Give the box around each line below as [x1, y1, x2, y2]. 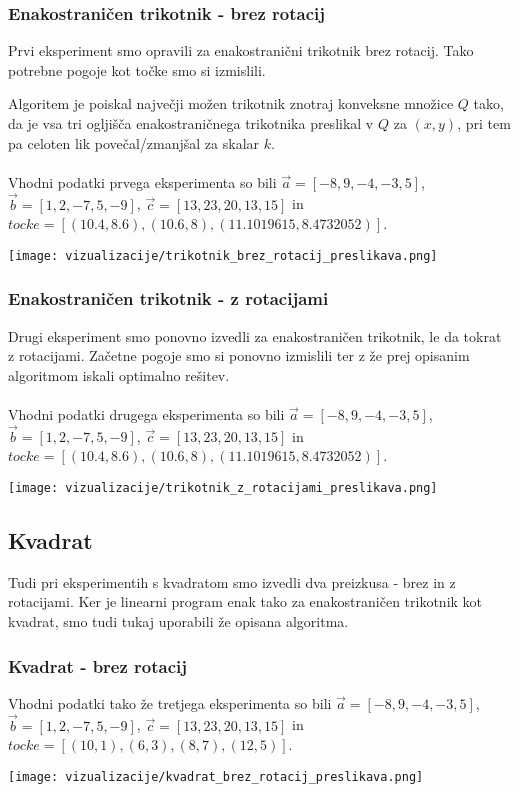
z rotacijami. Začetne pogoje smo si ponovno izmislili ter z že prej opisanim [8, 345, 470, 366]
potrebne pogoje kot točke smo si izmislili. [8, 59, 266, 80]
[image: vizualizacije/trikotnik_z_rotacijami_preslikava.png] [8, 481, 438, 496]
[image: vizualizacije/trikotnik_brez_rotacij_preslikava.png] [8, 248, 438, 263]
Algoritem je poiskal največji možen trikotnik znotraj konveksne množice [8, 93, 454, 114]
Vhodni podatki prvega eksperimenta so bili [8, 171, 277, 192]
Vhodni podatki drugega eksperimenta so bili [8, 404, 285, 425]
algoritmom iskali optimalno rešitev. [8, 364, 230, 385]
